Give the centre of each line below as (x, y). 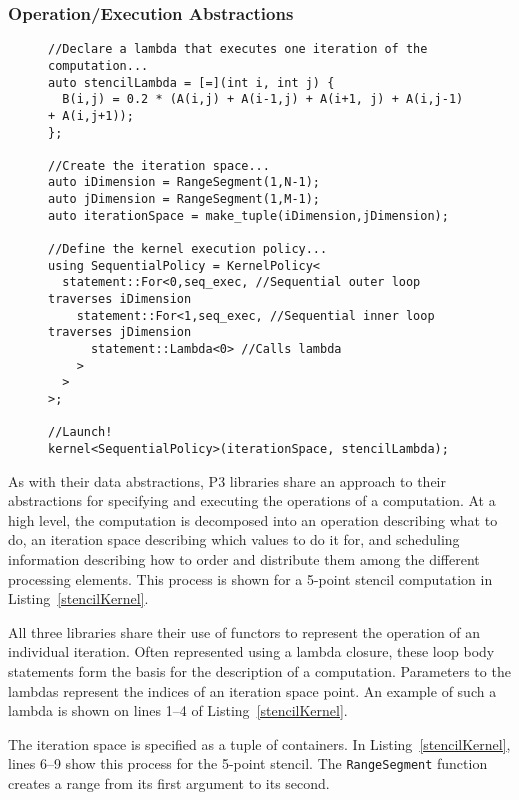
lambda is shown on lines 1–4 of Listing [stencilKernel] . (178, 710)
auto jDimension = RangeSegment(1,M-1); (184, 199)
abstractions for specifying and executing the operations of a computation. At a (252, 500)
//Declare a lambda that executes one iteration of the (238, 49)
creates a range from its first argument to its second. (169, 783)
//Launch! (80, 432)
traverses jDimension (120, 332)
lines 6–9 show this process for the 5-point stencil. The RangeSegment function (248, 763)
